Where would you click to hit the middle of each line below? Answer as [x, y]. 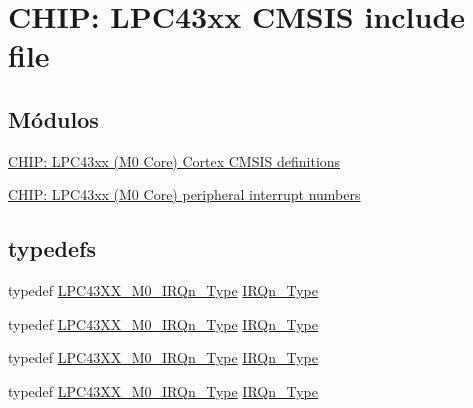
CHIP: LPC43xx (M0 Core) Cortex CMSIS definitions [174, 160]
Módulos [53, 118]
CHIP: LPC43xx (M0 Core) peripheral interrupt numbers [184, 194]
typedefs [52, 248]
